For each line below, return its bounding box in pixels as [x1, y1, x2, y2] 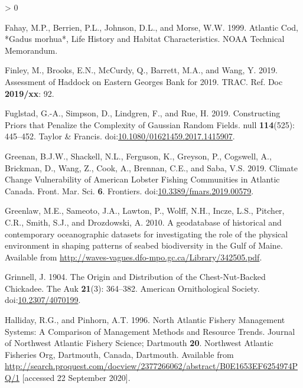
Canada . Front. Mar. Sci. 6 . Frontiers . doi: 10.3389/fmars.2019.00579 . [5, 184, 254, 197]
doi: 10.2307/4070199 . [5, 294, 81, 306]
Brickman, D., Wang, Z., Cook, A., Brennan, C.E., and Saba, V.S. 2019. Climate [5, 161, 298, 174]
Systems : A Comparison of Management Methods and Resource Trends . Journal [5, 325, 295, 337]
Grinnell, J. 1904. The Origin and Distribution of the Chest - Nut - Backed [5, 270, 266, 283]
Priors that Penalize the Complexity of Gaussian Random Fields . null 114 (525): [5, 118, 295, 131]
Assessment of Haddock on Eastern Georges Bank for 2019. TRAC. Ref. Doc [5, 75, 283, 87]
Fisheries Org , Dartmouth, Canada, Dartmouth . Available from [5, 348, 234, 360]
